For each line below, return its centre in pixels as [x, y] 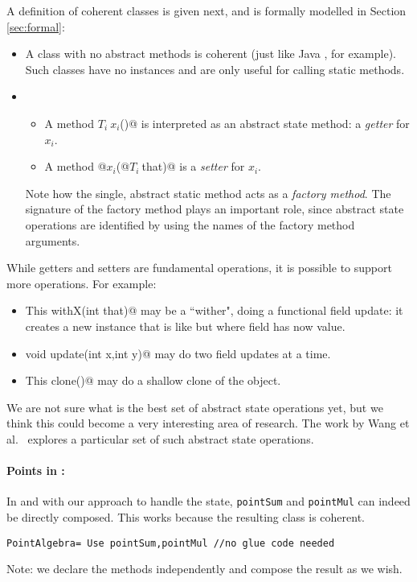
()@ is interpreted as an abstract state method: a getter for [265, 123]
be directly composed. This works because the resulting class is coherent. [186, 516]
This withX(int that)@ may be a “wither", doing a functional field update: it [214, 310]
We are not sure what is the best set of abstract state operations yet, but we [195, 407]
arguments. [53, 240]
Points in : [36, 471]
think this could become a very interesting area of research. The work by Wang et [208, 423]
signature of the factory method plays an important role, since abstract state [215, 209]
